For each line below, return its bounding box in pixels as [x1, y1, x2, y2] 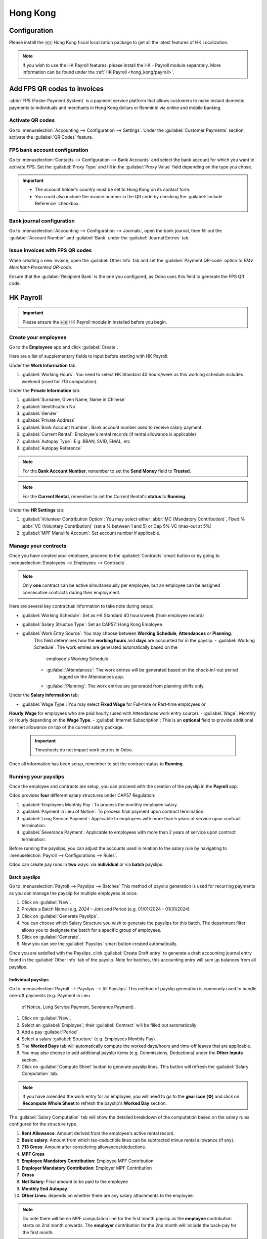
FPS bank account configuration [9, 146, 89, 153]
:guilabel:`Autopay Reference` [21, 445, 83, 451]
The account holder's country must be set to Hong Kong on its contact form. [35, 186, 191, 193]
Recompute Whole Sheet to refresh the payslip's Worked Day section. [22, 1100, 167, 1106]
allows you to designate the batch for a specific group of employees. [21, 927, 162, 933]
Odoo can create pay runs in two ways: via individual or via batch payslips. [9, 861, 164, 867]
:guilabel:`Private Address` [21, 417, 76, 423]
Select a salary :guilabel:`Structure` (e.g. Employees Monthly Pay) [21, 1036, 155, 1042]
